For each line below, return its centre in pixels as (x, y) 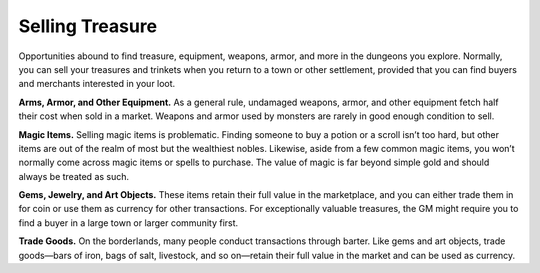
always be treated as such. (74, 176)
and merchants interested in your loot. (97, 84)
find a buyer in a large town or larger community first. (128, 222)
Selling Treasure (88, 26)
